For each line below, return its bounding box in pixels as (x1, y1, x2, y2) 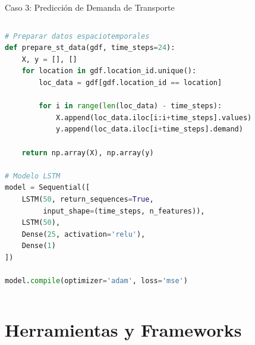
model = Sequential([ (5, 183, 90, 192)
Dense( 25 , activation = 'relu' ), (21, 230, 146, 239)
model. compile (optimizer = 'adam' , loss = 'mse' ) (5, 277, 188, 286)
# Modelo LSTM (5, 171, 61, 180)
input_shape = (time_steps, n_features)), (43, 206, 205, 215)
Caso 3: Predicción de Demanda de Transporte (5, 1, 175, 13)
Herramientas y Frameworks (5, 317, 242, 341)
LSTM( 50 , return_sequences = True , (21, 195, 154, 203)
